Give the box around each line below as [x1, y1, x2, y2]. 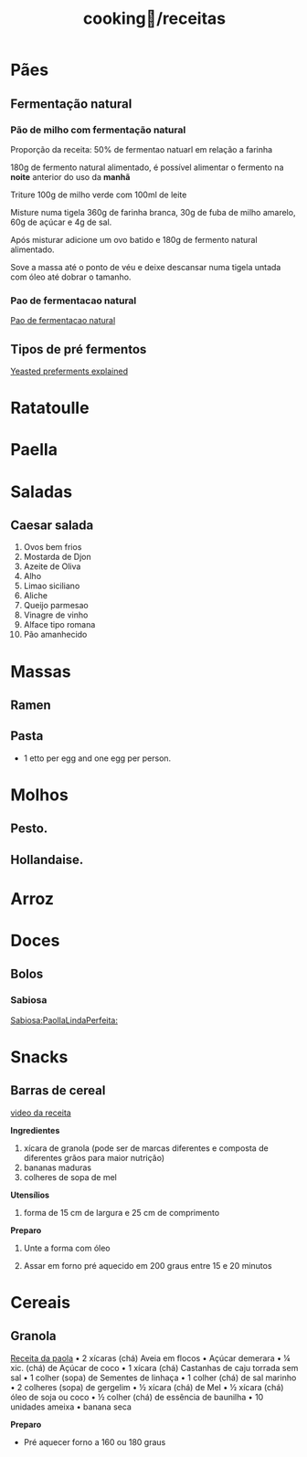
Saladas [10, 481, 73, 502]
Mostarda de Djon [23, 552, 91, 563]
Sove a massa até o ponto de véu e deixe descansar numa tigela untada [10, 261, 281, 272]
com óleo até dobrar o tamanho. [10, 271, 132, 282]
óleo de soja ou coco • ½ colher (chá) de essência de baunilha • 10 [10, 1391, 264, 1402]
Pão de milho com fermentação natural [10, 123, 186, 136]
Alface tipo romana [23, 619, 96, 630]
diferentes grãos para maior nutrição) [23, 1152, 165, 1163]
